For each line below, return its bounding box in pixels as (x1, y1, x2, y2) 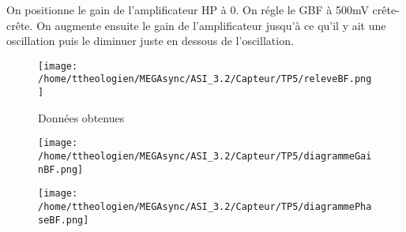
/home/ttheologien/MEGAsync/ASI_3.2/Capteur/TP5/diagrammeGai (38, 151, 372, 162)
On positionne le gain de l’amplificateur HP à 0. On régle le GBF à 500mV (6, 2, 369, 17)
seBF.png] (38, 214, 89, 226)
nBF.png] (38, 163, 84, 175)
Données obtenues (38, 109, 125, 125)
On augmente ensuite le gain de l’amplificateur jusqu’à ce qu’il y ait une (36, 17, 386, 33)
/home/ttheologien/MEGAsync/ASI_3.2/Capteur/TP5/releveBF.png (38, 73, 372, 85)
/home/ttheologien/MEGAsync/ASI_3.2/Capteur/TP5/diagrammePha (38, 200, 372, 212)
